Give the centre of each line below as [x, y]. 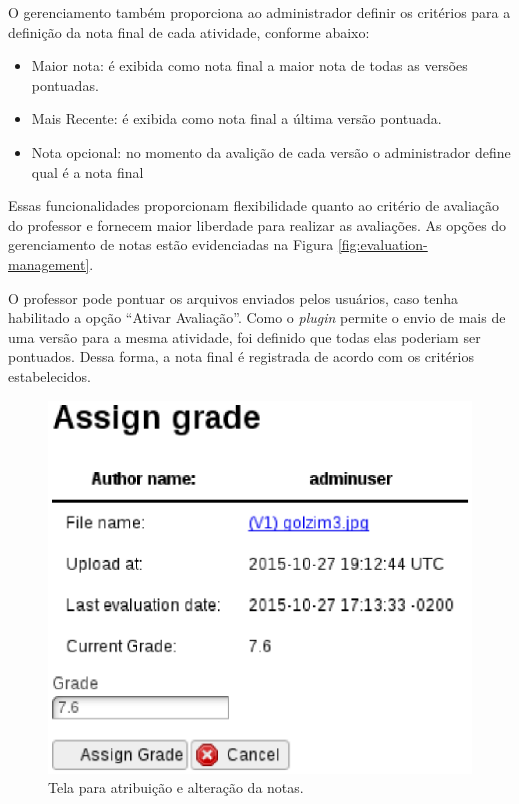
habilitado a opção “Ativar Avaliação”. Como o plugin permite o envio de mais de [257, 317]
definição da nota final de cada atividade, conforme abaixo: [189, 31]
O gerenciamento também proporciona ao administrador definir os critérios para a [259, 12]
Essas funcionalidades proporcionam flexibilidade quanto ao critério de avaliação [254, 205]
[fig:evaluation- [382, 244]
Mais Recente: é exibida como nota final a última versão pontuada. [236, 118]
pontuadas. [65, 84]
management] [49, 263]
